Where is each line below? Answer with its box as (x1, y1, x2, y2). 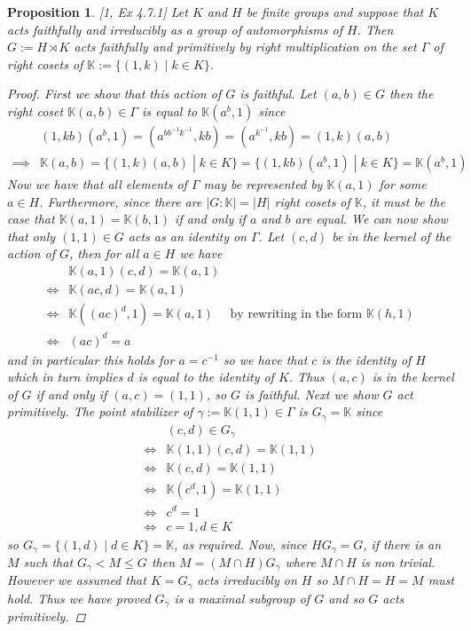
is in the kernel (372, 367, 454, 386)
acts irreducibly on (197, 571, 297, 589)
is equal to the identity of (137, 367, 274, 386)
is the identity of (321, 350, 412, 368)
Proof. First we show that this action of (7, 84, 222, 103)
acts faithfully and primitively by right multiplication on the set (74, 37, 417, 56)
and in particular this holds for (7, 350, 175, 368)
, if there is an (363, 534, 442, 553)
